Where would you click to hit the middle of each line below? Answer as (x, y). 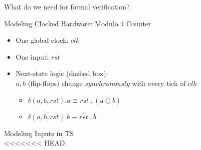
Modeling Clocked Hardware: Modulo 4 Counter (78, 23)
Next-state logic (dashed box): (62, 73)
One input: (32, 56)
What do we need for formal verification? (67, 6)
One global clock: (42, 40)
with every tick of (159, 83)
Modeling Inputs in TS (39, 133)
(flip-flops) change (55, 83)
